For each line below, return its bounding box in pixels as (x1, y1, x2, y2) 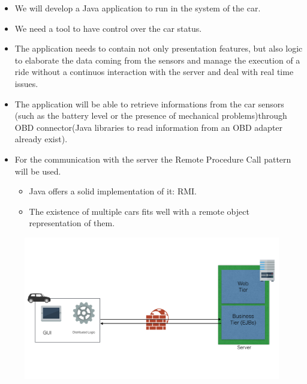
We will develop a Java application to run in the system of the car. (14, 2, 261, 14)
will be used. (14, 164, 61, 177)
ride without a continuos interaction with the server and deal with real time (14, 65, 294, 78)
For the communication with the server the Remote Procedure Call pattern (14, 152, 291, 165)
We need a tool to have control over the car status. (14, 22, 202, 34)
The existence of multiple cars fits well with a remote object (29, 205, 249, 217)
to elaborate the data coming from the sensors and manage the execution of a (14, 53, 300, 66)
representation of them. (29, 217, 115, 229)
